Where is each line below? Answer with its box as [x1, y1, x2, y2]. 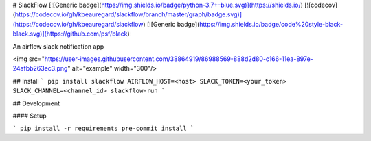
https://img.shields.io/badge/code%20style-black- [199, 20, 344, 28]
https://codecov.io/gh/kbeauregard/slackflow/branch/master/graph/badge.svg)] [14, 10, 243, 18]
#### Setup [12, 112, 47, 120]
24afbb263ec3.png [12, 64, 68, 73]
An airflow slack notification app [12, 42, 104, 51]
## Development [12, 99, 60, 107]
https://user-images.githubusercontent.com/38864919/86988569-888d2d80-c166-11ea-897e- [44, 55, 314, 63]
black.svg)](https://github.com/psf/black [12, 29, 128, 38]
